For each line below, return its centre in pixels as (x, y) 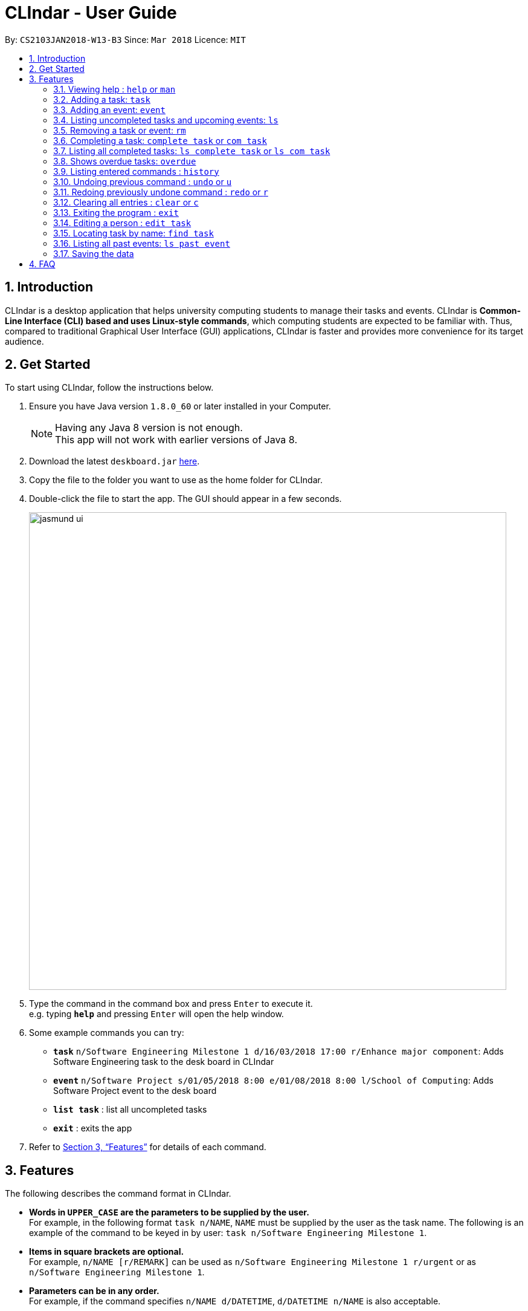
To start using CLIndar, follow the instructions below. (109, 388)
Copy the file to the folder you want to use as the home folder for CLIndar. (176, 480)
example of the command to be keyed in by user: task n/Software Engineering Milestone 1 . (228, 1233)
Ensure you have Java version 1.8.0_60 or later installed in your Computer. (180, 406)
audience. (24, 341)
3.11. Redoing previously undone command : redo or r (161, 192)
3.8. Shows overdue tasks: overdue (125, 161)
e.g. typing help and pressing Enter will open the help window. (156, 1014)
